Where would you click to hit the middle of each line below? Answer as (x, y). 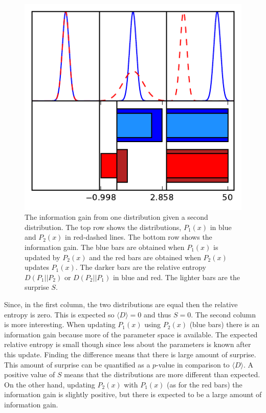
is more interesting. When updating (60, 324)
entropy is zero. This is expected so (59, 314)
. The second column (224, 314)
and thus (157, 314)
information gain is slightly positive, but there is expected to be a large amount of (133, 394)
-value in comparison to (193, 364)
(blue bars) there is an (224, 324)
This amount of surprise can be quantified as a (77, 364)
